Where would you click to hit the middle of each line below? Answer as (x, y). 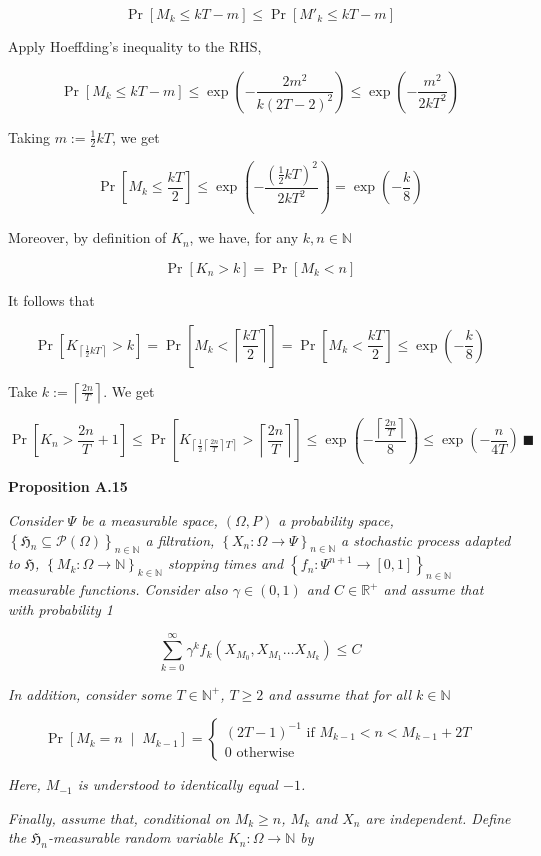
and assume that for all (339, 693)
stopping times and (225, 563)
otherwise (265, 752)
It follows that (51, 299)
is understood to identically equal (177, 784)
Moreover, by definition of (87, 237)
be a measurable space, (149, 520)
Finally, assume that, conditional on (119, 817)
